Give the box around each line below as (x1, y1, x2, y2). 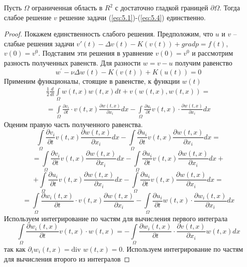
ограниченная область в (31, 2, 103, 12)
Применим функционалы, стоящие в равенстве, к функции (4, 75, 180, 86)
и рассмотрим (192, 48, 233, 58)
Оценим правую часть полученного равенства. (4, 119, 143, 129)
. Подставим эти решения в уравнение (38, 48, 153, 58)
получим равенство (175, 57, 233, 67)
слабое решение (4, 12, 51, 22)
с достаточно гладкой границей (115, 2, 208, 12)
